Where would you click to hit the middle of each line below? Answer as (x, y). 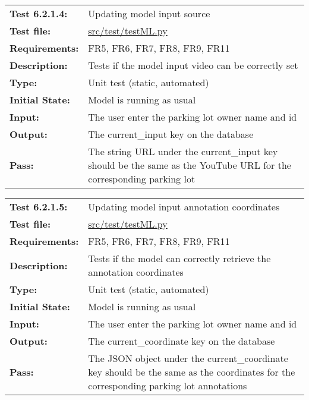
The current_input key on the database (171, 134)
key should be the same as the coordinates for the (192, 372)
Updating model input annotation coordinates (184, 207)
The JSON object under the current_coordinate (188, 358)
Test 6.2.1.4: (39, 13)
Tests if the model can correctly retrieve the (179, 258)
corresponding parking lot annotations (168, 385)
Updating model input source (149, 13)
